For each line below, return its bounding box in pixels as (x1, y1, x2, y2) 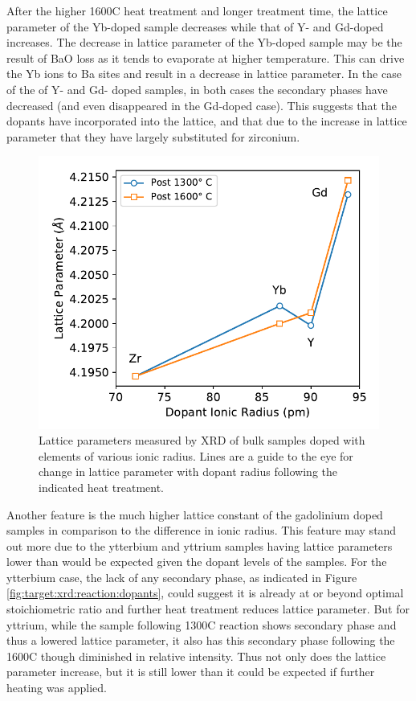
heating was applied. (6, 679, 107, 696)
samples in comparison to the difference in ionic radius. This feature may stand (6, 522, 397, 539)
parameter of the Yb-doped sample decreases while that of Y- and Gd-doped (6, 18, 384, 35)
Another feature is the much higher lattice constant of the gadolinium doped (6, 506, 383, 523)
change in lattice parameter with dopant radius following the (39, 463, 337, 480)
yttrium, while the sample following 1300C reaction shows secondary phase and (6, 616, 397, 633)
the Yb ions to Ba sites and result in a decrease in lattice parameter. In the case (6, 65, 402, 82)
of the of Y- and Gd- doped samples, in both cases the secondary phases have (6, 80, 388, 97)
